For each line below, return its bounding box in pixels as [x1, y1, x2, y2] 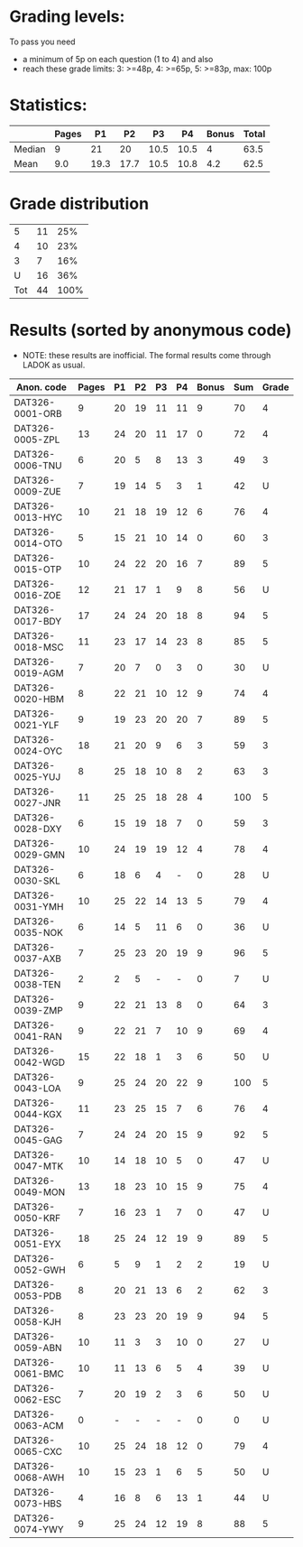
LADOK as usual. [22, 359, 86, 370]
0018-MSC [14, 641, 65, 653]
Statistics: [9, 95, 87, 116]
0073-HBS [14, 1496, 62, 1509]
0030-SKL [14, 874, 60, 886]
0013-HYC [14, 511, 63, 523]
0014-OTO [14, 537, 63, 550]
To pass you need [9, 36, 76, 47]
